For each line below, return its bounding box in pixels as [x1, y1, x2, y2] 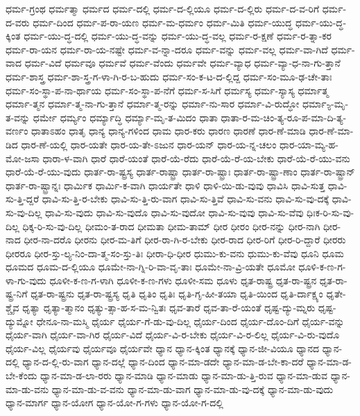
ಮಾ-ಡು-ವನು [6, 381, 49, 396]
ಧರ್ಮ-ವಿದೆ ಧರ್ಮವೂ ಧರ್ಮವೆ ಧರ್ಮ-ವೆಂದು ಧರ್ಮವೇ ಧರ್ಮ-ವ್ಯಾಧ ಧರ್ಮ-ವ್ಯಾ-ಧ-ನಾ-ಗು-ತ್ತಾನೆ [24, 55, 341, 70]
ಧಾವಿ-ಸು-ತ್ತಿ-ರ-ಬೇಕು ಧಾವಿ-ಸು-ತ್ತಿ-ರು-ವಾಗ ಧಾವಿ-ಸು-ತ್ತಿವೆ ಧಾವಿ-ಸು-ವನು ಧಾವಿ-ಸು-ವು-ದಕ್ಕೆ [42, 191, 329, 206]
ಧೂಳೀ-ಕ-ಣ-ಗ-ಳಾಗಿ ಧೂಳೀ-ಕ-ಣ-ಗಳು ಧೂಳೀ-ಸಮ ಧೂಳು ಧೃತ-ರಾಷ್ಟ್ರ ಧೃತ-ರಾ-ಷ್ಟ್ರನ [49, 272, 317, 287]
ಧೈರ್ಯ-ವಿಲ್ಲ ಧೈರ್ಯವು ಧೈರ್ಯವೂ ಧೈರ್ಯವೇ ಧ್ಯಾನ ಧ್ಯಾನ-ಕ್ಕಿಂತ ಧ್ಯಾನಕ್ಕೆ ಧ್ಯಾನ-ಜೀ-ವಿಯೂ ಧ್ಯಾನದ [6, 340, 320, 355]
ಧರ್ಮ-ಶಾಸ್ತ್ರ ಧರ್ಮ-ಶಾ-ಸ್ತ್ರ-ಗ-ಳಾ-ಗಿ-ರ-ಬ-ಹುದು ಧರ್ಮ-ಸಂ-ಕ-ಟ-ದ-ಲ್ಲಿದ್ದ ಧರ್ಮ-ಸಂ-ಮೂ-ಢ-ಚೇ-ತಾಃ [6, 69, 332, 83]
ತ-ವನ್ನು [6, 110, 31, 124]
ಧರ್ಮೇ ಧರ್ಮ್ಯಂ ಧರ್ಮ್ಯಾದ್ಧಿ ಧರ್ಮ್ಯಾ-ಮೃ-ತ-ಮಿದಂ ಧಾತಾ [33, 110, 218, 124]
